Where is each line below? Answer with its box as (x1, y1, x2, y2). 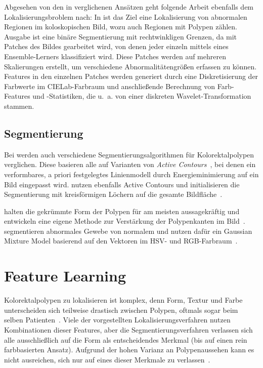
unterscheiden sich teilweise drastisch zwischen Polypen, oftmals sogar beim (4, 304, 238, 315)
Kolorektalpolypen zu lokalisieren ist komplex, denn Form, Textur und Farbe (4, 295, 243, 305)
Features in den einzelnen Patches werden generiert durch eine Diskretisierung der (4, 71, 258, 81)
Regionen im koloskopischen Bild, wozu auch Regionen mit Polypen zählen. (4, 21, 237, 32)
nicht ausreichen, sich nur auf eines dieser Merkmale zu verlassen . (4, 354, 210, 364)
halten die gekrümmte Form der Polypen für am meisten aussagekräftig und (4, 206, 240, 216)
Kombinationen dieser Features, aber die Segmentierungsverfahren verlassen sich (4, 324, 253, 335)
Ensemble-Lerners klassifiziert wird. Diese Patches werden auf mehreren (4, 51, 226, 61)
